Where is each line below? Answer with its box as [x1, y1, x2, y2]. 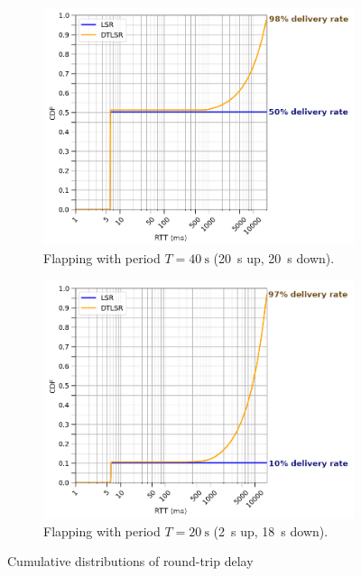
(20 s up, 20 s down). [213, 249, 335, 268]
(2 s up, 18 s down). [213, 521, 329, 540]
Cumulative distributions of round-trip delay [7, 552, 254, 571]
